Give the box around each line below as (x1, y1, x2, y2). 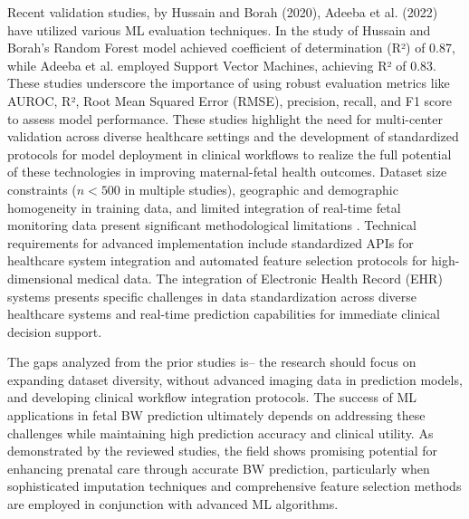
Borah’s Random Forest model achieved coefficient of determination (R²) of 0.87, (7, 38, 455, 57)
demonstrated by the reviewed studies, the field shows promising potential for (7, 441, 438, 460)
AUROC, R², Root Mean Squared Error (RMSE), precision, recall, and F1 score (7, 91, 453, 110)
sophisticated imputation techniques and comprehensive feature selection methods (7, 476, 462, 495)
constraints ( (7, 179, 77, 198)
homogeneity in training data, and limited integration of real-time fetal (7, 197, 401, 216)
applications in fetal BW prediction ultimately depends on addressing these (7, 406, 426, 425)
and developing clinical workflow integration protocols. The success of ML (7, 388, 417, 407)
